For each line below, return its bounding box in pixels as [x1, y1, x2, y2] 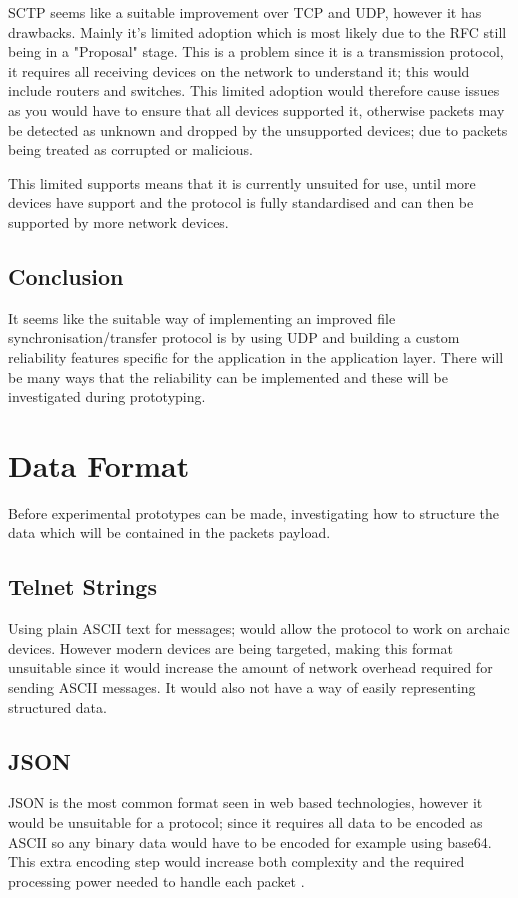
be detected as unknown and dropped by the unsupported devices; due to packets [8, 119, 508, 140]
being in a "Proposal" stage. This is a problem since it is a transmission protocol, [8, 41, 504, 62]
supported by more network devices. [8, 211, 229, 232]
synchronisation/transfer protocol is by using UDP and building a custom [8, 327, 460, 348]
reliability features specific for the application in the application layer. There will [8, 346, 504, 367]
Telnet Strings [8, 571, 157, 602]
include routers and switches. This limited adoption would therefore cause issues [8, 80, 500, 101]
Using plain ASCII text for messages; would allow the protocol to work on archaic [8, 618, 510, 639]
